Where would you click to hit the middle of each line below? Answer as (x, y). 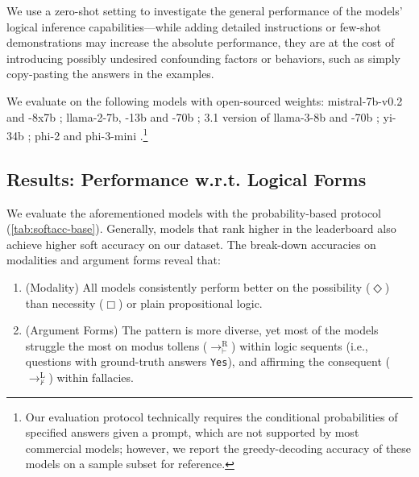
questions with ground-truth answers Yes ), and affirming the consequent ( (207, 361)
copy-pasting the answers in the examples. (110, 74)
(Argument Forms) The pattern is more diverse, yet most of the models (202, 330)
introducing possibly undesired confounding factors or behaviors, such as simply (203, 58)
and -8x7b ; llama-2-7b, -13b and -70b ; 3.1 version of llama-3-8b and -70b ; (193, 116)
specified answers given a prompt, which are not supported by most (192, 432)
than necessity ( (64, 303)
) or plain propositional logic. (191, 303)
